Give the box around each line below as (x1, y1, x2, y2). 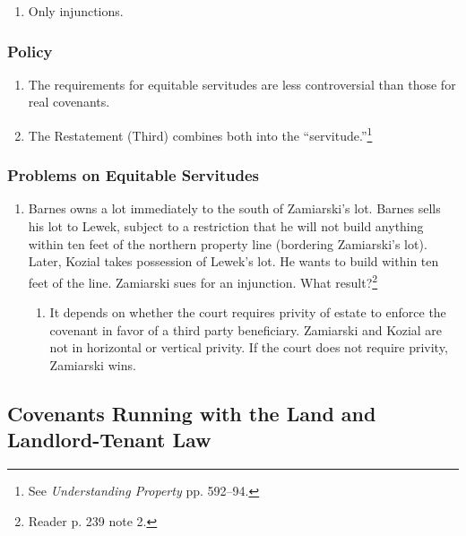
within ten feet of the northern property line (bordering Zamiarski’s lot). (28, 234, 427, 253)
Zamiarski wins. (49, 355, 136, 374)
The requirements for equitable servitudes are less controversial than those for (28, 74, 456, 93)
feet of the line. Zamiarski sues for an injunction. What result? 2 (28, 270, 378, 291)
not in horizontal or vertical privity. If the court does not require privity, (49, 338, 448, 357)
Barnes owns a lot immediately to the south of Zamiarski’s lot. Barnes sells (28, 199, 441, 218)
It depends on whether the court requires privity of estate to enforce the (49, 303, 446, 322)
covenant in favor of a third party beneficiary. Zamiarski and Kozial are (49, 320, 443, 339)
